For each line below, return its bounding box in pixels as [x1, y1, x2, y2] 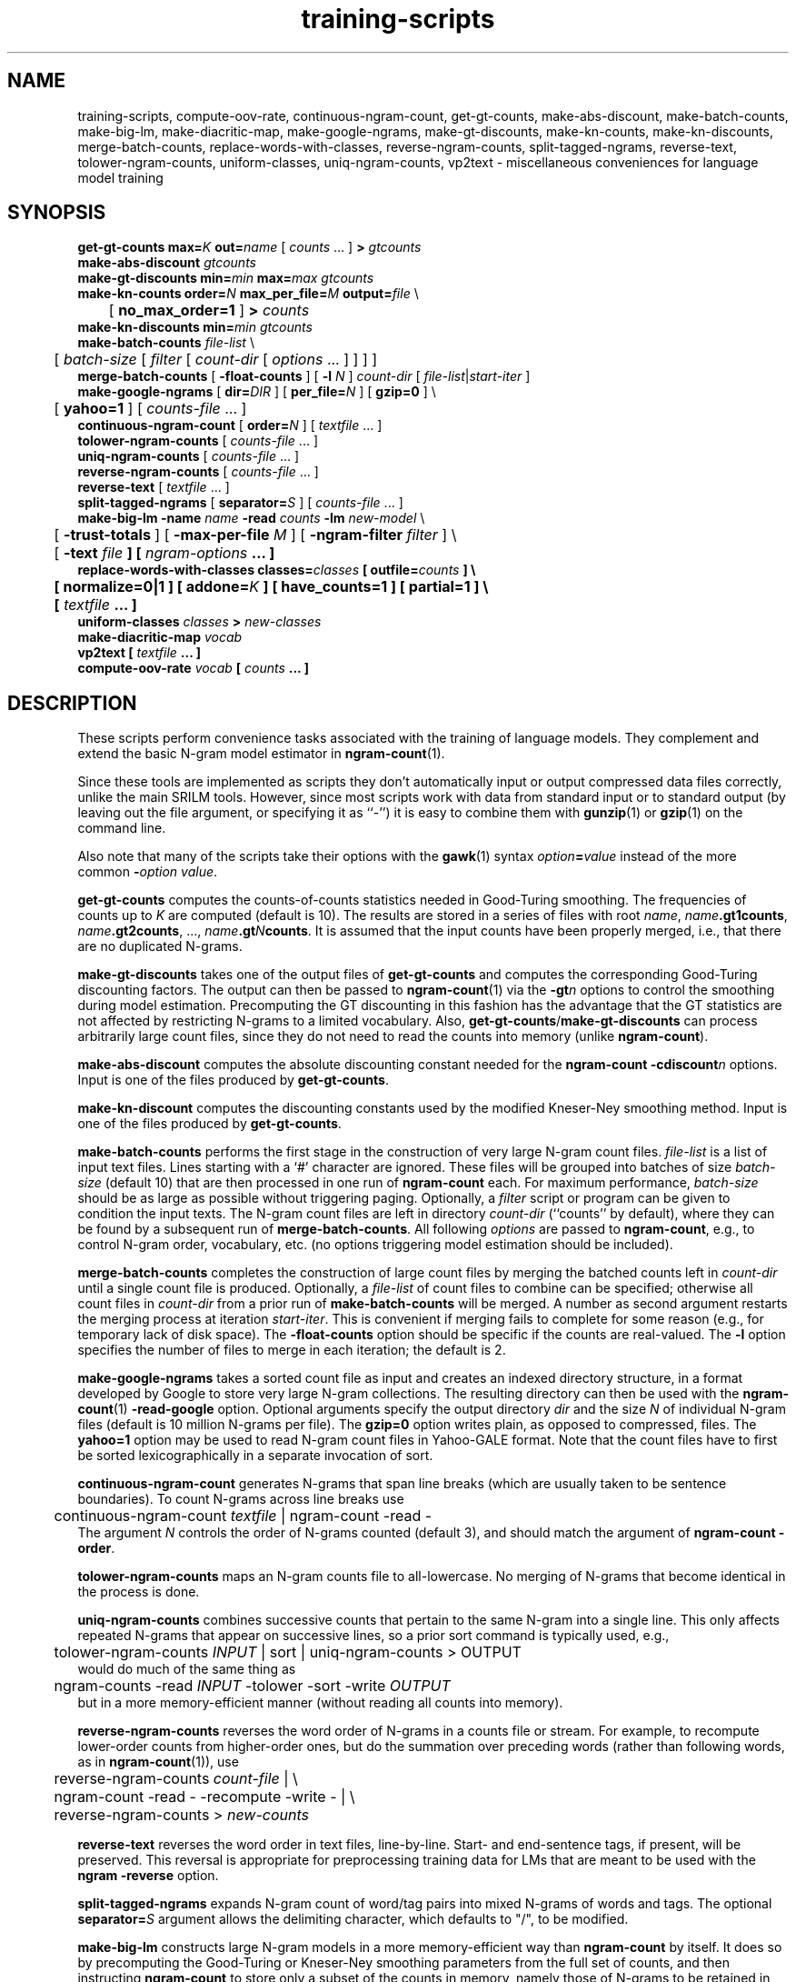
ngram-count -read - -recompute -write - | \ [54, 1787, 355, 1807]
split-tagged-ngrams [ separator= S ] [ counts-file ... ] [77, 495, 403, 511]
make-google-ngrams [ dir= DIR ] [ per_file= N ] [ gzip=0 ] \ [77, 384, 436, 400]
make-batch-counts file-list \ [77, 335, 254, 351]
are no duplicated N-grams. [77, 938, 243, 955]
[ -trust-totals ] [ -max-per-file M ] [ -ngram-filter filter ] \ [54, 526, 457, 545]
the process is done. [77, 1584, 200, 1600]
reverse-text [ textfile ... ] [77, 479, 230, 495]
